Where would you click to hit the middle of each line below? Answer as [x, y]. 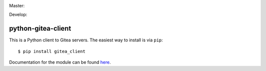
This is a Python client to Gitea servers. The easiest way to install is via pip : [86, 40]
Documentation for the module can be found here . [60, 62]
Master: [17, 6]
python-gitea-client [40, 28]
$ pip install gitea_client [52, 51]
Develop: [18, 15]
